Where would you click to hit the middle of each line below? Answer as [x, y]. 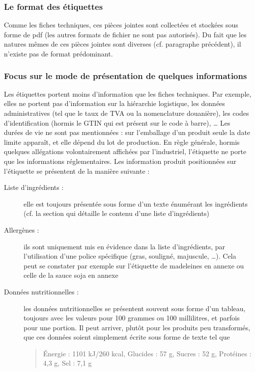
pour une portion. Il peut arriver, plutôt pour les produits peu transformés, [137, 327]
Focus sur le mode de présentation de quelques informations [126, 75]
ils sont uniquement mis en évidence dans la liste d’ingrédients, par [125, 246]
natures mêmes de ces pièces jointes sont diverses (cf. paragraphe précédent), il [123, 44]
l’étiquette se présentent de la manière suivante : [77, 171]
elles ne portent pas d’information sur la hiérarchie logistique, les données [114, 103]
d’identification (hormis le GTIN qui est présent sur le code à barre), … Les [117, 122]
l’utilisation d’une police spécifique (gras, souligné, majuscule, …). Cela [130, 256]
